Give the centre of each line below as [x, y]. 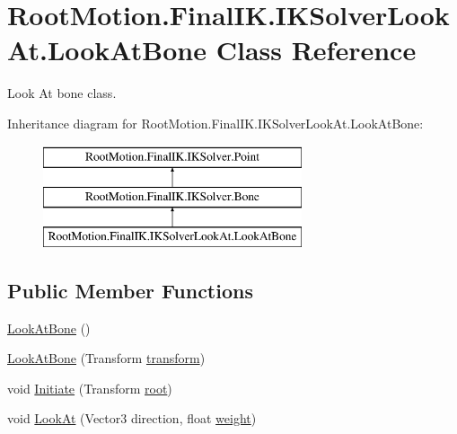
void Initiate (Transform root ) [90, 388]
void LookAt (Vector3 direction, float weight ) [132, 418]
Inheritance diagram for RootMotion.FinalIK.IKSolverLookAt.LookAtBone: [215, 123]
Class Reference [316, 50]
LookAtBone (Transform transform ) [106, 358]
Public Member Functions [130, 290]
